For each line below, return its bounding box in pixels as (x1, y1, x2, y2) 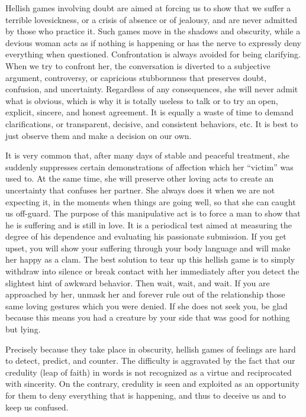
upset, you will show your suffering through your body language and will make (5, 241, 291, 254)
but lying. (5, 323, 41, 335)
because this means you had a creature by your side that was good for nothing (5, 311, 290, 324)
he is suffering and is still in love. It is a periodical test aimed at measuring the (5, 218, 292, 231)
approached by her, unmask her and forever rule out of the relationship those (5, 288, 285, 300)
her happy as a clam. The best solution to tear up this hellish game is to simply (5, 253, 295, 266)
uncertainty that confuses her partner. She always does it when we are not (5, 183, 275, 196)
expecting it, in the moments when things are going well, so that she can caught (5, 195, 296, 208)
